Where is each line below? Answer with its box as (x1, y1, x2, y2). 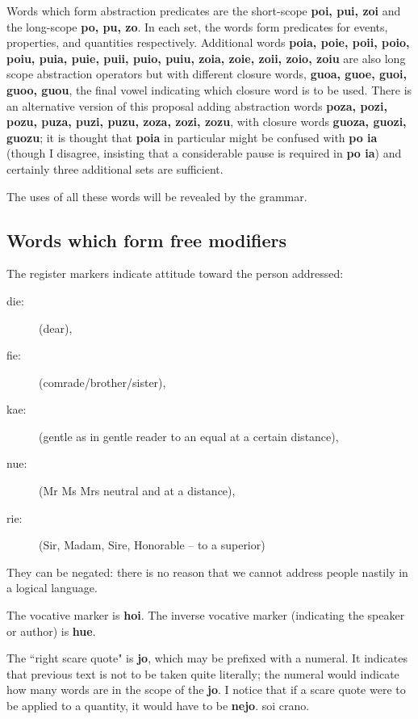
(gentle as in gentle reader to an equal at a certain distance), (39, 427, 339, 444)
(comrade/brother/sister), (39, 373, 166, 390)
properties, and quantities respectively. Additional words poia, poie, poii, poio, (6, 34, 410, 51)
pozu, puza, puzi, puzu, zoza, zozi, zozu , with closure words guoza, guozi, (6, 113, 407, 130)
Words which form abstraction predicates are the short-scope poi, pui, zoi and (6, 2, 401, 19)
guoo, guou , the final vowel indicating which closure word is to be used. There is (6, 81, 412, 98)
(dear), (39, 319, 73, 336)
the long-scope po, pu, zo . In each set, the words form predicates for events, (6, 18, 388, 35)
